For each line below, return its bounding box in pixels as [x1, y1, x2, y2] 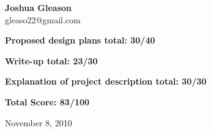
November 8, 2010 [5, 116, 72, 129]
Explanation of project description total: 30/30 [5, 75, 207, 88]
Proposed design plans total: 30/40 [5, 34, 155, 47]
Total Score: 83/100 [5, 95, 90, 108]
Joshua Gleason [5, 1, 72, 13]
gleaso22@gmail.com [5, 13, 81, 26]
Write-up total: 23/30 [5, 54, 98, 67]
